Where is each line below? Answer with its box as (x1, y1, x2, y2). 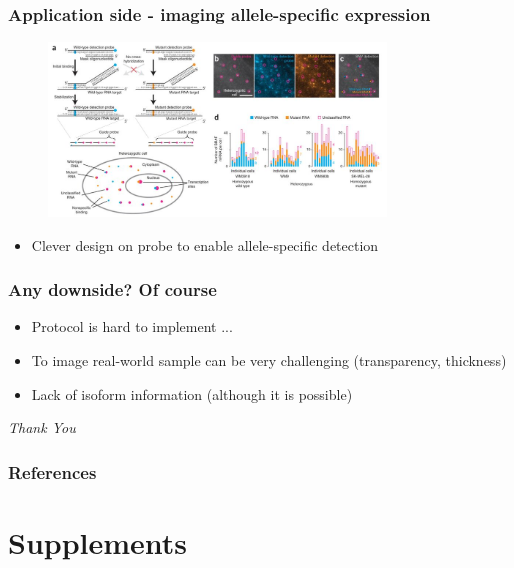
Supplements (8, 521, 188, 562)
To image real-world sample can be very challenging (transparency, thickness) (31, 349, 507, 370)
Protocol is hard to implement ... (31, 316, 233, 337)
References (8, 459, 97, 484)
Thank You (8, 417, 76, 438)
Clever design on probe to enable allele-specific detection (31, 234, 379, 255)
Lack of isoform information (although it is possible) (31, 383, 353, 404)
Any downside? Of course (8, 277, 217, 302)
